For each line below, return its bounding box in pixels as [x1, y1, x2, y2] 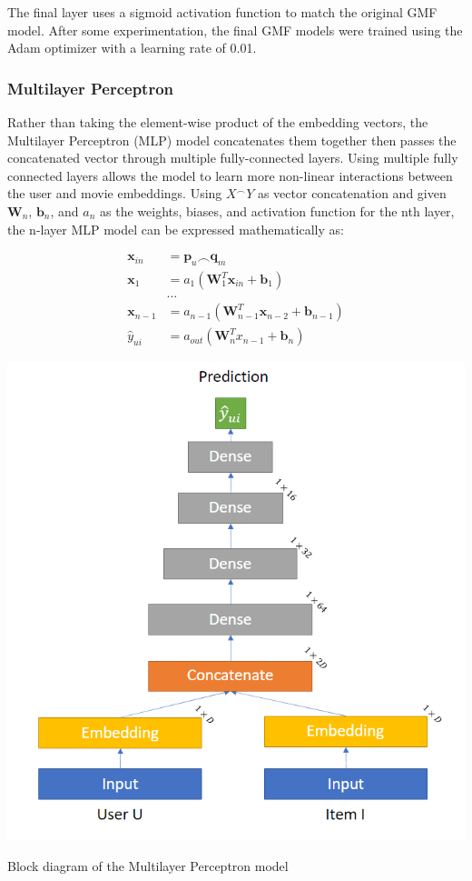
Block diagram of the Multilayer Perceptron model [7, 856, 289, 875]
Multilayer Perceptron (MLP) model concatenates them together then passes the [7, 130, 457, 149]
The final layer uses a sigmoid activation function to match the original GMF [7, 3, 438, 21]
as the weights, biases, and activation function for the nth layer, [100, 201, 455, 220]
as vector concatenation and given [257, 184, 447, 203]
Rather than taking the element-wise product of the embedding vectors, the [7, 113, 428, 131]
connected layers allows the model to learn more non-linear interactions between [7, 165, 453, 185]
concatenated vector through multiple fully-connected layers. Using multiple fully [7, 148, 458, 167]
